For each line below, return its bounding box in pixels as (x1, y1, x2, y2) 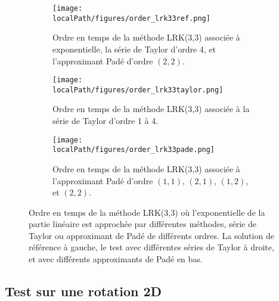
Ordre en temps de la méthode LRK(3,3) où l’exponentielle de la (29, 206, 265, 218)
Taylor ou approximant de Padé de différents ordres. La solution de (29, 229, 274, 241)
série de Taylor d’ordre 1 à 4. (52, 114, 159, 126)
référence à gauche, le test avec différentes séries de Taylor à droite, (29, 241, 274, 253)
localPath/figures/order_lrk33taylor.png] (52, 85, 224, 94)
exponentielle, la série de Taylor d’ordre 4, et (52, 42, 216, 55)
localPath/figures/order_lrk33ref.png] (52, 14, 210, 23)
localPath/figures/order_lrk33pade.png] (52, 145, 215, 154)
